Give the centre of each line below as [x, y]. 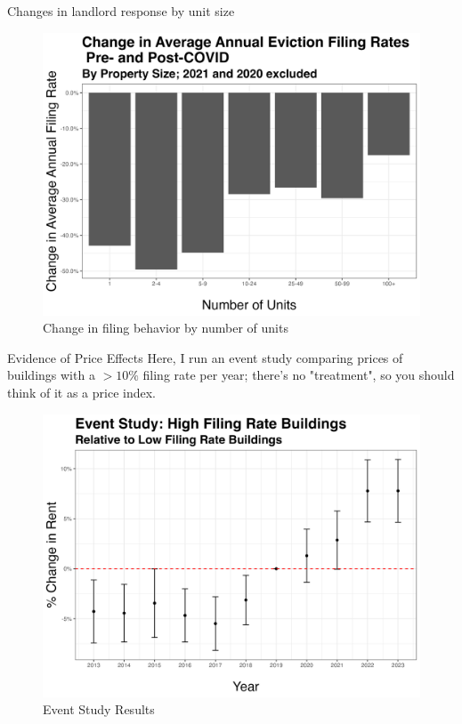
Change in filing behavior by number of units [166, 328]
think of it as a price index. [81, 392]
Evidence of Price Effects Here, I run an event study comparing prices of [205, 357]
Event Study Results [99, 709]
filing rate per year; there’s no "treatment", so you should [299, 375]
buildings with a [51, 375]
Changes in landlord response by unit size [121, 11]
